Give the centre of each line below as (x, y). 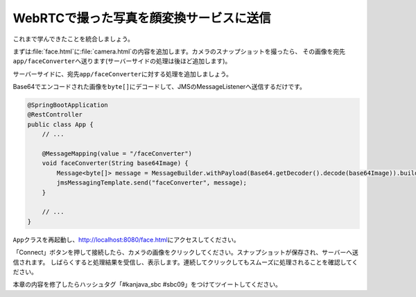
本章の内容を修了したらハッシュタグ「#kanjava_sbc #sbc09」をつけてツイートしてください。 (147, 285)
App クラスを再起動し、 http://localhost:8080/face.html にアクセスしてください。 (127, 239)
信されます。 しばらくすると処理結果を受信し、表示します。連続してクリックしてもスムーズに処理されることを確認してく (185, 262)
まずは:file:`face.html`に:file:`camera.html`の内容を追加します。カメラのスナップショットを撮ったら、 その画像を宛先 (179, 51)
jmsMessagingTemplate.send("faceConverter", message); (152, 183)
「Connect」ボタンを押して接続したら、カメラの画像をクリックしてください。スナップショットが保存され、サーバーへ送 (185, 253)
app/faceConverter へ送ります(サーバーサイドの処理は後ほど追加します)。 (122, 61)
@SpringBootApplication (68, 105)
